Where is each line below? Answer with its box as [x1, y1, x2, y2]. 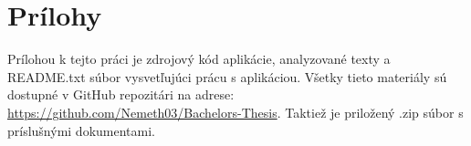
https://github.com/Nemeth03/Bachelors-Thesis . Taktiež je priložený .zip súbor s [7, 102, 464, 121]
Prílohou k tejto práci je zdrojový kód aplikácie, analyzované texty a [7, 49, 391, 68]
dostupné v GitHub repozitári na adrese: [7, 85, 235, 104]
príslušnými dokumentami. [7, 120, 155, 140]
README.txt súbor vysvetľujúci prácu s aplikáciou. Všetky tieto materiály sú [7, 67, 447, 86]
